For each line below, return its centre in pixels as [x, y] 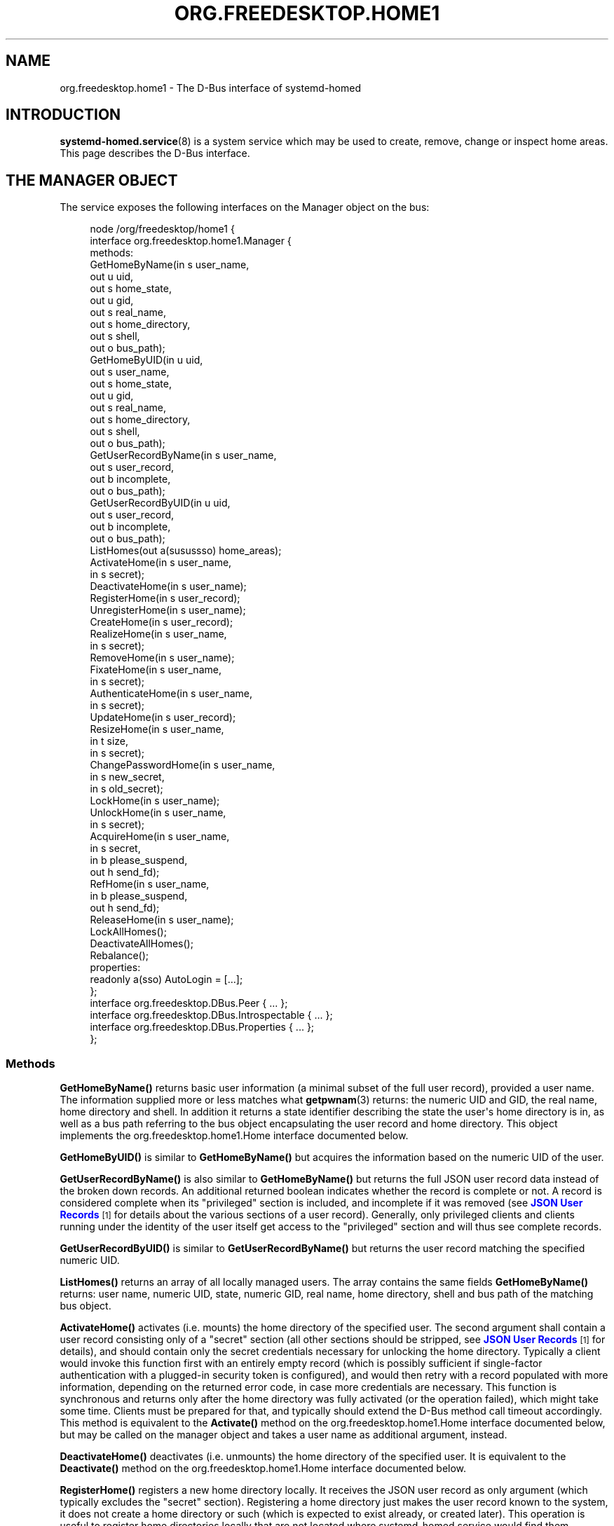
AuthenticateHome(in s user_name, [171, 694]
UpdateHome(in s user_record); [163, 717]
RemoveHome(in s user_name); [162, 658]
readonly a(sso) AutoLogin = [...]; [166, 979]
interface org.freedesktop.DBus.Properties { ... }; [202, 1027]
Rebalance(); [120, 956]
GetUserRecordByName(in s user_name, [183, 455]
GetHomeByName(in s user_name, [170, 265]
